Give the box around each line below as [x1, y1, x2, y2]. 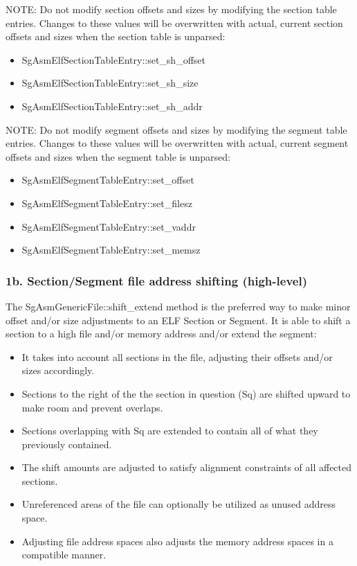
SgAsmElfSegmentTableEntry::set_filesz [21, 195, 192, 210]
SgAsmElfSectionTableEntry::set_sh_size [21, 76, 199, 90]
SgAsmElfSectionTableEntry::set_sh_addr [21, 98, 203, 113]
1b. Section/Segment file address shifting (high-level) [6, 272, 307, 289]
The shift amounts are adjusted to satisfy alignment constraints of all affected [21, 460, 352, 475]
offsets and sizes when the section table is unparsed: [6, 29, 226, 44]
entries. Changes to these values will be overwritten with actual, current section [6, 15, 343, 30]
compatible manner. [21, 547, 107, 562]
